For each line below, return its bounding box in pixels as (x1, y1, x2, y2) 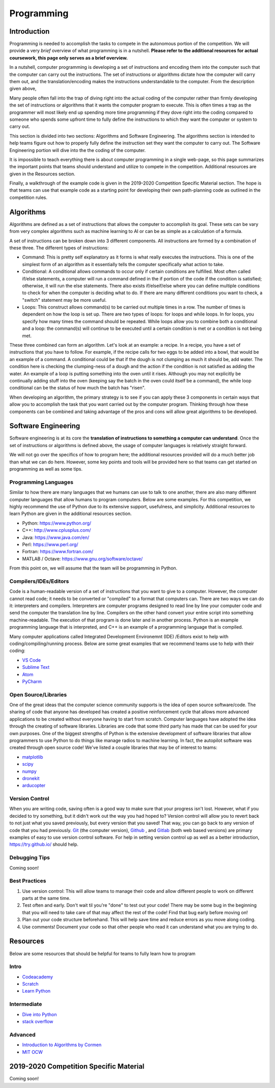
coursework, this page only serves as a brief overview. (9, 55, 128, 61)
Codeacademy (22, 974, 53, 980)
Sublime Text (22, 664, 50, 670)
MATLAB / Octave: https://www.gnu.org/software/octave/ (22, 556, 143, 562)
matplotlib (22, 754, 43, 760)
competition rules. (9, 194, 48, 200)
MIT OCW (22, 1049, 43, 1055)
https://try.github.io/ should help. (9, 841, 79, 847)
